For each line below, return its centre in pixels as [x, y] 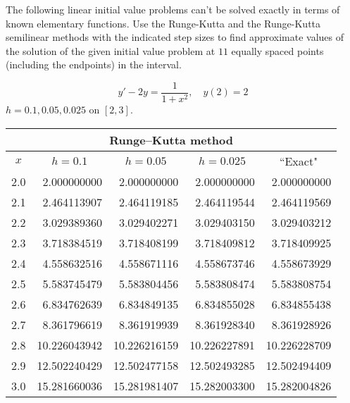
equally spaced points [277, 50]
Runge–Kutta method [171, 139]
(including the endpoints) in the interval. [94, 64]
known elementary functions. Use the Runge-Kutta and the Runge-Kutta [163, 23]
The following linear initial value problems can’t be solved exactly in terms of [173, 9]
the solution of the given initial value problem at [111, 50]
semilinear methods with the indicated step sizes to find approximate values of [175, 37]
